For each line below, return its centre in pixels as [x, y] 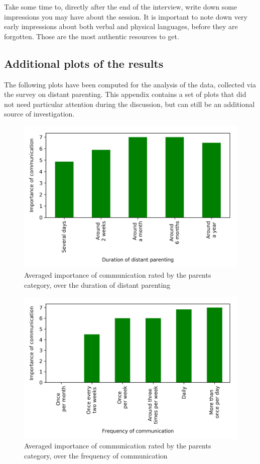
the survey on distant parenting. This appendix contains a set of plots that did [125, 94]
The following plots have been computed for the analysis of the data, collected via [130, 84]
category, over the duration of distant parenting [97, 284]
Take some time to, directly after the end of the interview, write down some [121, 7]
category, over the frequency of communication [96, 455]
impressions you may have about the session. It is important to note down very [126, 16]
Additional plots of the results [84, 63]
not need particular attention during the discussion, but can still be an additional [129, 104]
